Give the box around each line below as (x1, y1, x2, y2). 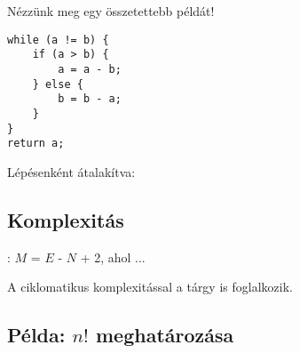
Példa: (7, 321, 66, 349)
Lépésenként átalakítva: (7, 162, 136, 181)
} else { (32, 77, 83, 91)
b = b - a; (58, 92, 122, 106)
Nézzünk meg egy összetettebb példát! (7, 2, 215, 20)
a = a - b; (58, 62, 122, 76)
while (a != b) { (7, 33, 109, 46)
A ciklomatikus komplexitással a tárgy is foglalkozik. (7, 277, 293, 296)
